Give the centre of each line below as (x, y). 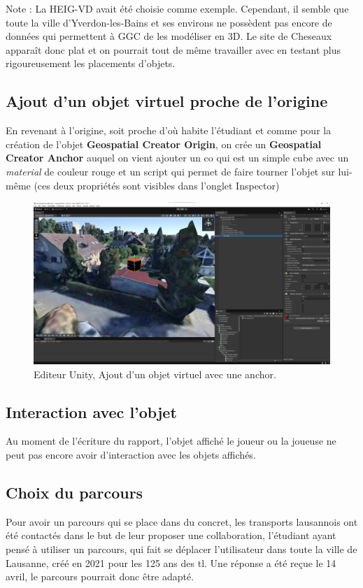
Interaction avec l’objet (91, 411)
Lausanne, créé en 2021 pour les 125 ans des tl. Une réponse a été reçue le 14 (171, 562)
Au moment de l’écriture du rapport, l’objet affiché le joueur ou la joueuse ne (171, 441)
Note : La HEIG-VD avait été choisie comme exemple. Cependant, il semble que (177, 8)
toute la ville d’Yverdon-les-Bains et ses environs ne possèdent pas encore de (169, 22)
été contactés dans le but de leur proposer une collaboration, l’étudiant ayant (171, 535)
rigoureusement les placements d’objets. (91, 63)
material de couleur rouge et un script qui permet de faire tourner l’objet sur (170, 171)
